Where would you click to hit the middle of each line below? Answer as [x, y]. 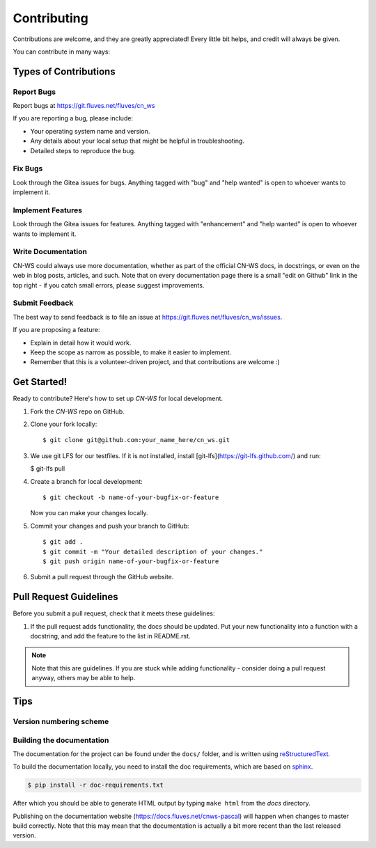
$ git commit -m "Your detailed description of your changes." [153, 551]
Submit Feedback [43, 303]
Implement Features [48, 210]
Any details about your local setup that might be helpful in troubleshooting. [138, 141]
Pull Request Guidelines [65, 597]
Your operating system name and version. [90, 131]
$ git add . [63, 542]
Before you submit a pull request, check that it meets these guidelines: [114, 613]
